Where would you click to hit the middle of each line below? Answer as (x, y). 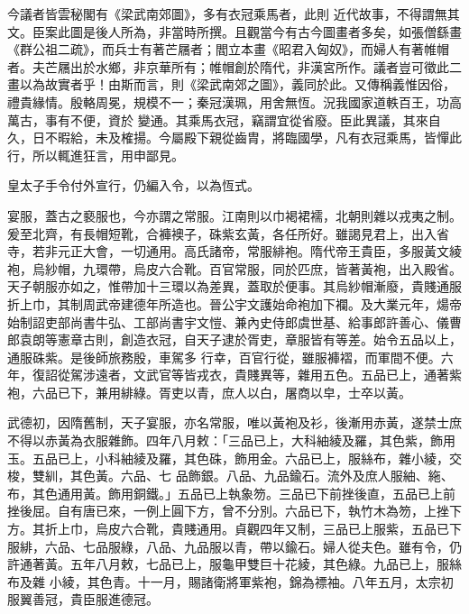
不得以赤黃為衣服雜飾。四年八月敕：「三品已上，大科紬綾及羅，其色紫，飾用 (231, 440)
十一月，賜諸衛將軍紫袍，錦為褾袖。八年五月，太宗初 (295, 581)
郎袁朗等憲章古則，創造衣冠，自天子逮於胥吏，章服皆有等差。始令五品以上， (234, 339)
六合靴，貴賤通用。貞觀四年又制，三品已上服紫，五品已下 (291, 529)
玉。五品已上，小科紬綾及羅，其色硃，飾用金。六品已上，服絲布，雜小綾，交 (234, 458)
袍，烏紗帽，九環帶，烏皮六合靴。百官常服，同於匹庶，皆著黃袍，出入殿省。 (234, 268)
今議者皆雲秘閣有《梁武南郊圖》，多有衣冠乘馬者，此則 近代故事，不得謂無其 (234, 14)
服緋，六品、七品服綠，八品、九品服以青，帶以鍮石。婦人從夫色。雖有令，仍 (234, 546)
